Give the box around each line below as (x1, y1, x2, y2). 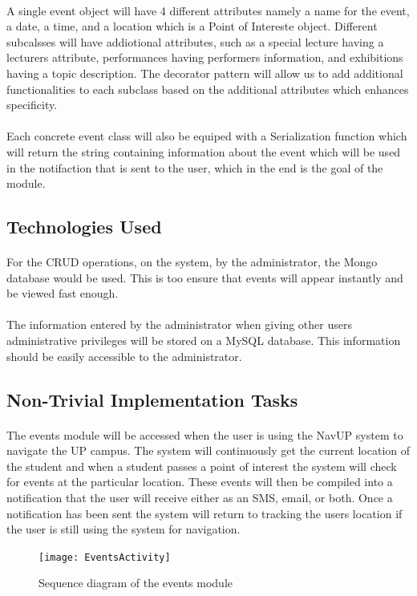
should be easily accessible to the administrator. (6, 347, 242, 364)
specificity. (6, 96, 58, 113)
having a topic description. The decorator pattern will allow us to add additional (6, 64, 403, 81)
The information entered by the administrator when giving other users (6, 316, 352, 333)
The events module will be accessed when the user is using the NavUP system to (6, 426, 403, 443)
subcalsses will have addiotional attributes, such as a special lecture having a (6, 33, 384, 50)
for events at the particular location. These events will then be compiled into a (6, 473, 393, 490)
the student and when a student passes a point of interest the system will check (6, 457, 397, 474)
